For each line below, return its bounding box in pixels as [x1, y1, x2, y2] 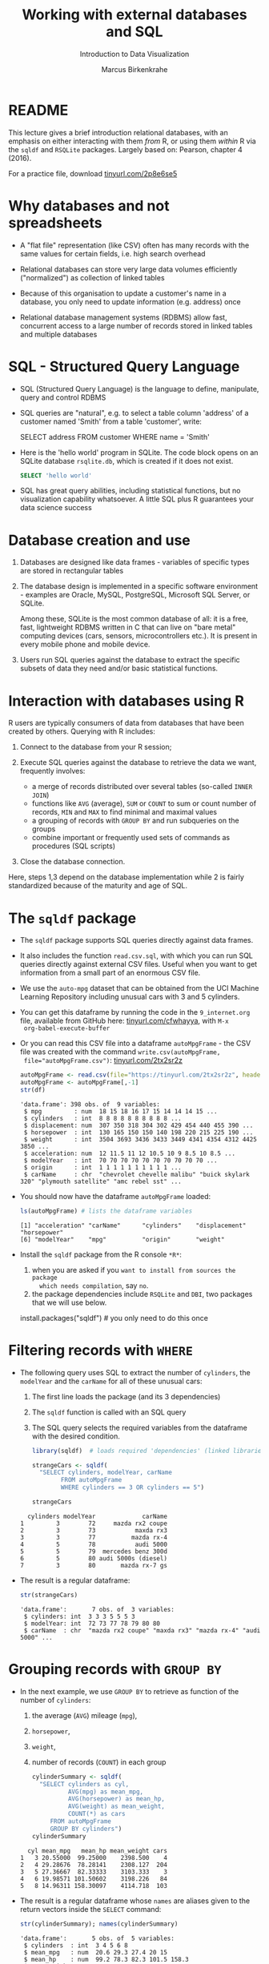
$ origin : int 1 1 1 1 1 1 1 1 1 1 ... [23, 1163, 182, 1171]
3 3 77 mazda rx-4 [19, 1533, 168, 1541]
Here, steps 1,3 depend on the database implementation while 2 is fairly [8, 872, 244, 882]
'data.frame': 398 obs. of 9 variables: [19, 1100, 160, 1109]
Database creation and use [8, 531, 191, 549]
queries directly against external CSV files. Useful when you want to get [19, 960, 258, 969]
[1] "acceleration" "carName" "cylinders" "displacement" [19, 1221, 247, 1230]
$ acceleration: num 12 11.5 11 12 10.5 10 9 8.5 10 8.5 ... [23, 1149, 236, 1157]
